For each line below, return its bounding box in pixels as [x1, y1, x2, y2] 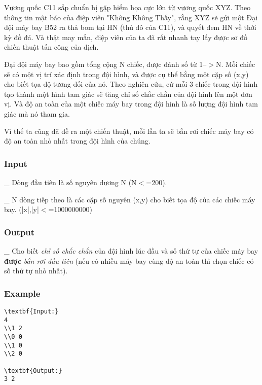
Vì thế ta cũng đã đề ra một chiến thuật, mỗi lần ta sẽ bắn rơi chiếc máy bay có [4, 125, 254, 136]
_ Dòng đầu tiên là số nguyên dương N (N [4, 177, 137, 187]
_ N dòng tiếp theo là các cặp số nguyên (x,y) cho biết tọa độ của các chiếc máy [4, 194, 255, 204]
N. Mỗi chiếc [215, 58, 255, 69]
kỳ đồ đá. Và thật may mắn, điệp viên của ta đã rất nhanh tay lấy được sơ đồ [4, 31, 248, 42]
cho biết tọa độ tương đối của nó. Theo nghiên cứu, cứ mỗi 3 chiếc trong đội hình [4, 79, 258, 89]
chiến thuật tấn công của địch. [4, 42, 99, 52]
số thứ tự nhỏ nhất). [4, 265, 68, 276]
